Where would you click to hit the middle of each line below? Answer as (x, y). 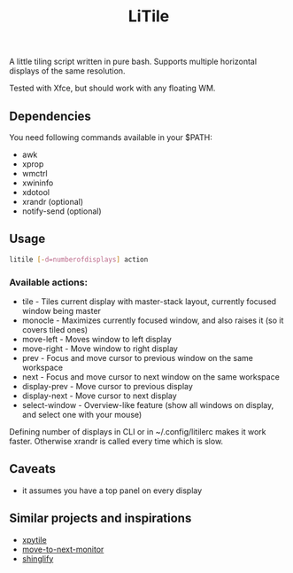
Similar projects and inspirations (100, 518)
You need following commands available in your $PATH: (111, 137)
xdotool (36, 192)
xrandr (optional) (53, 202)
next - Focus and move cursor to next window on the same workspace (151, 377)
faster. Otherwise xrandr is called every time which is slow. (116, 441)
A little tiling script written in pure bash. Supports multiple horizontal (133, 62)
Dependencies (50, 116)
